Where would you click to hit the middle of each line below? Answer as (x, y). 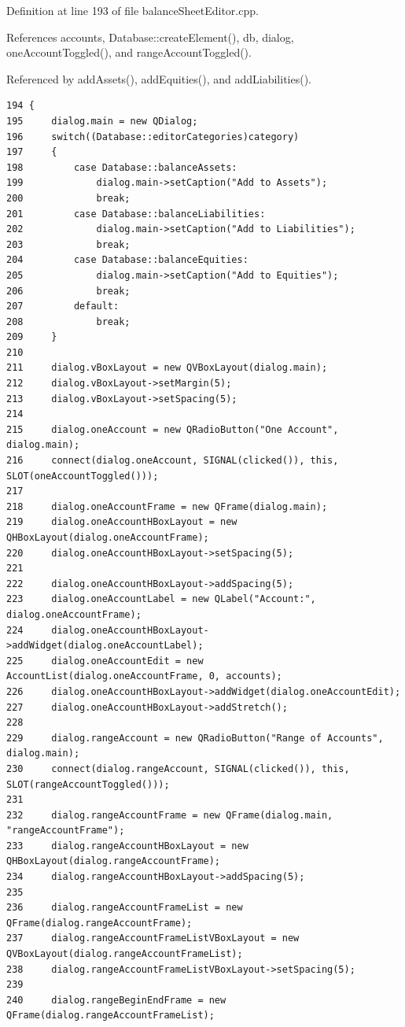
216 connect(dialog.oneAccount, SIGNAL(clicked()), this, (173, 461)
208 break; (68, 321)
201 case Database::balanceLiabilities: (136, 214)
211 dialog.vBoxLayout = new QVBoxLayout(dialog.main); (167, 368)
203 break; (68, 244)
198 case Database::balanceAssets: (122, 167)
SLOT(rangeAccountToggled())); (88, 784)
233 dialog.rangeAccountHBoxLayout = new (127, 846)
